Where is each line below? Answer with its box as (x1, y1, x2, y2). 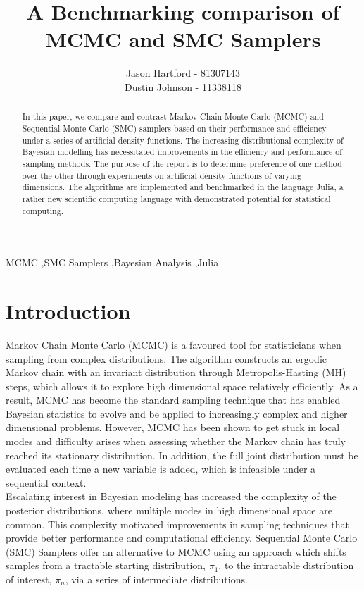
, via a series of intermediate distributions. (65, 572, 248, 587)
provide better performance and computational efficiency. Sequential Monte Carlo (6, 530, 358, 545)
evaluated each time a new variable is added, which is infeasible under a (6, 461, 316, 476)
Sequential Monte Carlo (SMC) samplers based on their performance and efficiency (22, 122, 327, 134)
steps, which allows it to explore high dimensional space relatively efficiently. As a (6, 378, 358, 393)
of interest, (6, 572, 52, 587)
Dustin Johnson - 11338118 (125, 79, 241, 94)
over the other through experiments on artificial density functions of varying (22, 169, 301, 181)
